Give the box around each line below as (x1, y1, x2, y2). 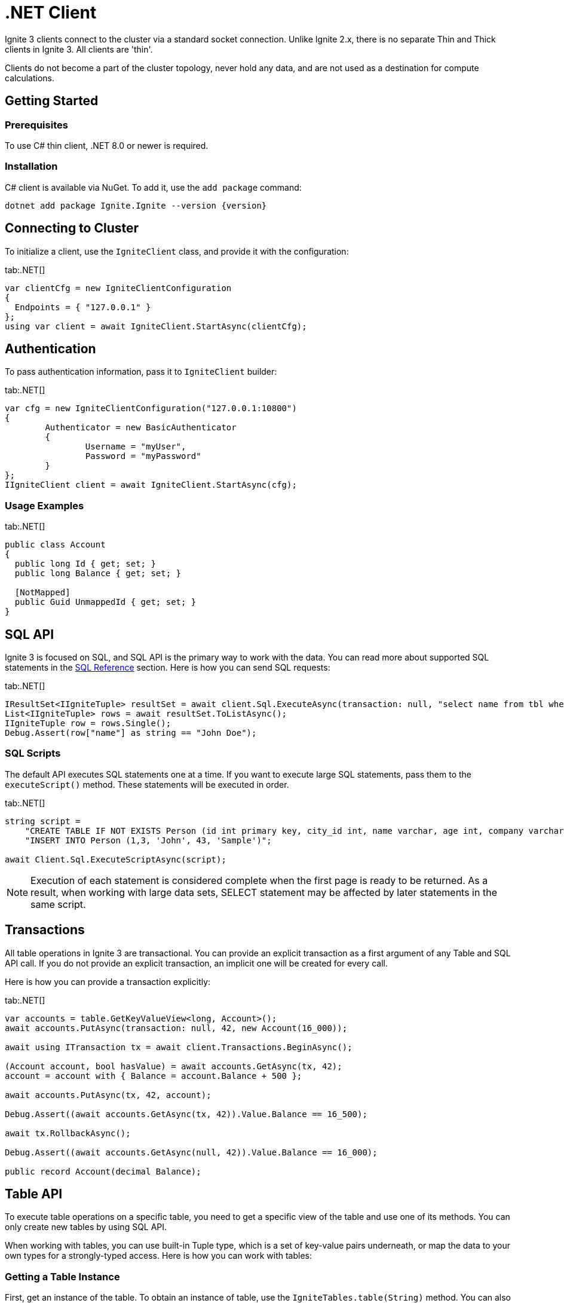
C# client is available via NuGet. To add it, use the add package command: (5, 182, 302, 192)
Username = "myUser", (85, 442, 186, 452)
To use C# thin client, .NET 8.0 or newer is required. (5, 140, 209, 151)
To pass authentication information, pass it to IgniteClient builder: (5, 366, 277, 377)
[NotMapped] (14, 588, 70, 598)
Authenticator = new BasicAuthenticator (45, 423, 237, 433)
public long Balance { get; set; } (14, 568, 182, 579)
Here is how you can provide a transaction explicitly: (5, 976, 211, 987)
